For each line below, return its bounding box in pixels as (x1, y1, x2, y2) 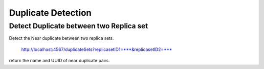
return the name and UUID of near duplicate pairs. (9, 58, 110, 64)
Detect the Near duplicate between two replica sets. (9, 35, 114, 41)
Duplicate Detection (9, 7, 92, 18)
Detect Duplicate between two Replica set (9, 22, 148, 30)
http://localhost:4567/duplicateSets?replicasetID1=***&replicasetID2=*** (21, 46, 172, 52)
